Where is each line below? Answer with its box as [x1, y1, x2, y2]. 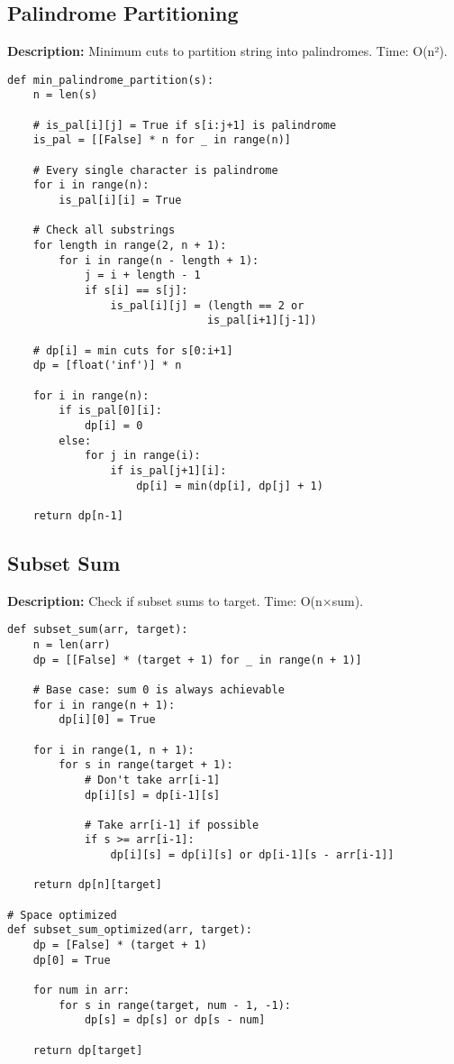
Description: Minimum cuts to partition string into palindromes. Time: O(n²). [7, 41, 448, 60]
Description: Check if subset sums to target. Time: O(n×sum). [7, 591, 364, 610]
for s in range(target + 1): [59, 758, 233, 772]
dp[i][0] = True [59, 713, 156, 727]
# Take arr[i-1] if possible [84, 818, 259, 831]
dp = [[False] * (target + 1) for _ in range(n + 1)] [32, 653, 362, 666]
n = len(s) [32, 88, 98, 102]
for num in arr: [32, 984, 131, 997]
